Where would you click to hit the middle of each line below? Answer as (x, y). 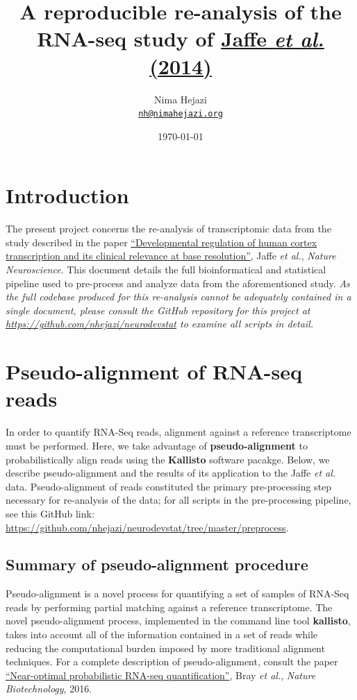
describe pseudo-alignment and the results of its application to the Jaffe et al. (171, 473)
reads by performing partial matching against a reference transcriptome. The (169, 607)
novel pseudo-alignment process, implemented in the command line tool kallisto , (178, 621)
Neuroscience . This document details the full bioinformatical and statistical (166, 270)
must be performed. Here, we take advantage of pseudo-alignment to (157, 445)
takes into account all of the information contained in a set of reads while (162, 634)
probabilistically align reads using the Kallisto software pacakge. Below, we (168, 459)
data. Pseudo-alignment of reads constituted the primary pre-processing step (169, 486)
